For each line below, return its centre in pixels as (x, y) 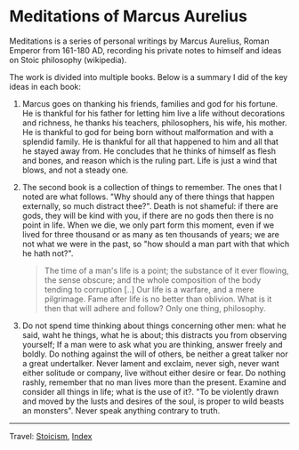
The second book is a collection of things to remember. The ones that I (152, 187)
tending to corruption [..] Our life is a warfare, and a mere (149, 289)
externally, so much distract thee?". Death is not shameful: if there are (150, 205)
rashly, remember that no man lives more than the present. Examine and (154, 382)
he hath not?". (48, 253)
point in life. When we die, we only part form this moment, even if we (148, 225)
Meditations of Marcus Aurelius (128, 16)
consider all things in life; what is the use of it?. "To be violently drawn (150, 391)
